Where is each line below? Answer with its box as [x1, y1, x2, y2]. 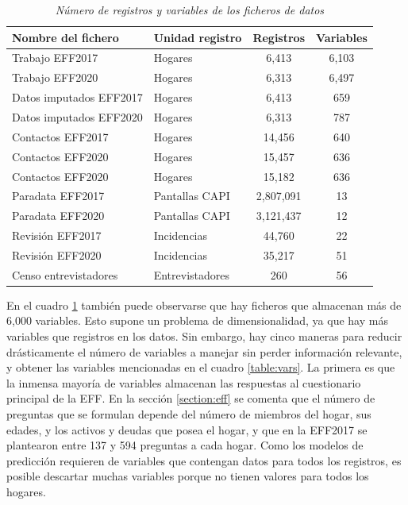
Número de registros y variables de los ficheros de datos [55, 2, 325, 17]
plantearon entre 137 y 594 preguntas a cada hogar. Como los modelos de [6, 437, 364, 453]
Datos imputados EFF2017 [12, 89, 143, 106]
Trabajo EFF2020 [12, 69, 98, 86]
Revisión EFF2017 [12, 227, 102, 244]
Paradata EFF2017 [12, 187, 105, 204]
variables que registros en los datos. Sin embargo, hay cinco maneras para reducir [6, 328, 402, 344]
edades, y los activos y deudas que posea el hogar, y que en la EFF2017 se [6, 421, 368, 438]
